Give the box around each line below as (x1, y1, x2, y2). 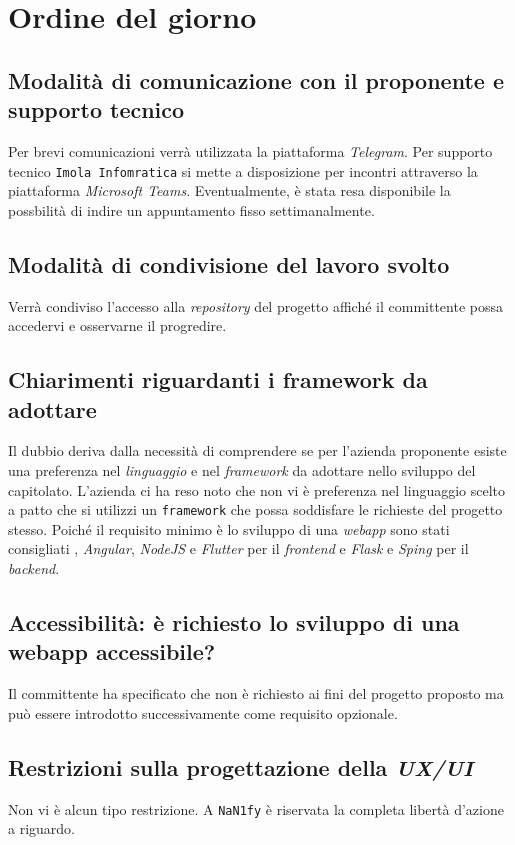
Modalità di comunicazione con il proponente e (8, 64, 504, 95)
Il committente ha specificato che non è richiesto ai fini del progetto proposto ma (8, 683, 504, 704)
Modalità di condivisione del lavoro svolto (8, 248, 450, 279)
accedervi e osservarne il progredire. (8, 315, 227, 336)
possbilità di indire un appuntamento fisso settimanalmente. (8, 199, 375, 220)
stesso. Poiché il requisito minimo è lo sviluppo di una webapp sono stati (8, 518, 450, 539)
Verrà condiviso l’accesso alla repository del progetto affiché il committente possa (8, 295, 504, 316)
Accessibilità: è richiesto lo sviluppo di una (8, 607, 460, 637)
